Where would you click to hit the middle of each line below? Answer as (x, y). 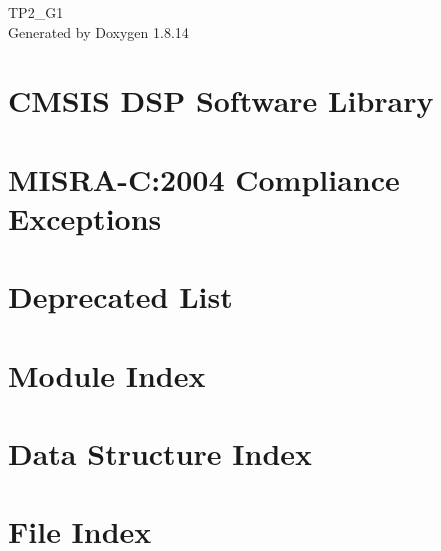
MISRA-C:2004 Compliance (204, 178)
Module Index (107, 374)
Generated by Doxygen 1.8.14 (98, 31)
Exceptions (85, 217)
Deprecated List (120, 296)
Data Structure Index (160, 453)
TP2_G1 (36, 12)
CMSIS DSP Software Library (221, 100)
